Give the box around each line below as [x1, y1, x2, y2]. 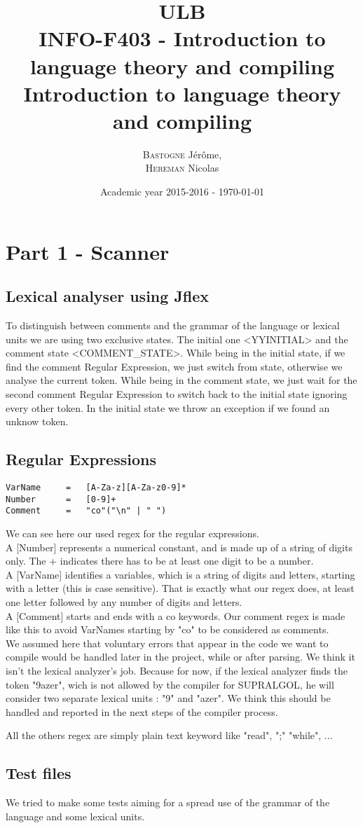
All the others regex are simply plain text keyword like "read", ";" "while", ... [6, 728, 333, 743]
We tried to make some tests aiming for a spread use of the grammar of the [6, 795, 330, 810]
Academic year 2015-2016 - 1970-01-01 [100, 184, 265, 199]
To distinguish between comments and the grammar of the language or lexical [6, 318, 340, 333]
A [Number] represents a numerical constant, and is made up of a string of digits [6, 539, 352, 554]
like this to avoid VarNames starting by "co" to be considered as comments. [6, 622, 329, 637]
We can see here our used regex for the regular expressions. [6, 525, 259, 540]
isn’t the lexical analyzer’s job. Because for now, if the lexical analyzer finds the [6, 663, 348, 677]
